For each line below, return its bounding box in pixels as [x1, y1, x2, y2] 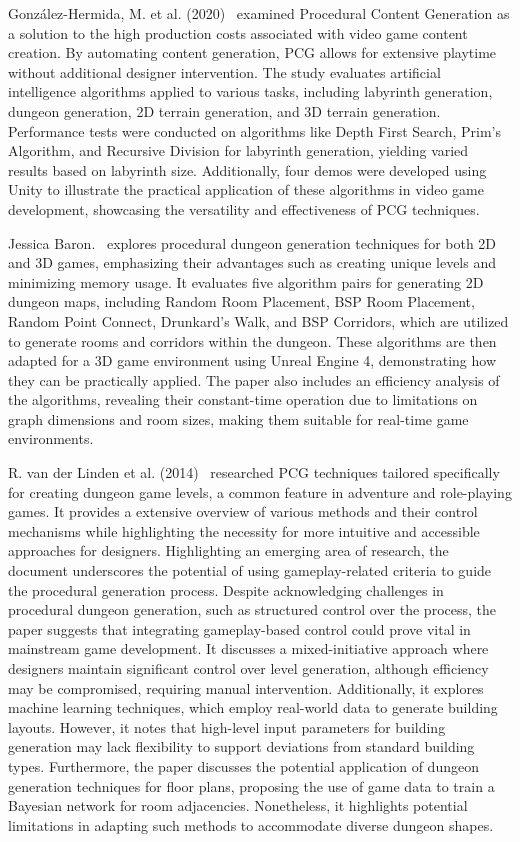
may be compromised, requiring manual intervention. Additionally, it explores [8, 677, 484, 698]
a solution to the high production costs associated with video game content [8, 22, 468, 43]
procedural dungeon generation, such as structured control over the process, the [8, 599, 496, 620]
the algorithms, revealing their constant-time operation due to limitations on [8, 389, 478, 410]
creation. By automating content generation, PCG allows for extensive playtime [8, 42, 497, 63]
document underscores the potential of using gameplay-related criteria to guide [8, 560, 492, 581]
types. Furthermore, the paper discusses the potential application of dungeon [8, 755, 479, 776]
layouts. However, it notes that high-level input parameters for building [8, 716, 446, 737]
